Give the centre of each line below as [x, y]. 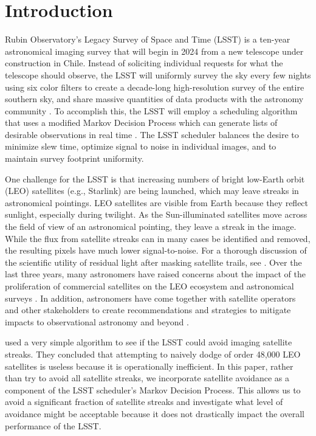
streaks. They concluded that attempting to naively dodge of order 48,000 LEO [153, 354]
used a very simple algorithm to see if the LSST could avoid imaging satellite [149, 342]
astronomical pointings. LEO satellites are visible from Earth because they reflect [157, 202]
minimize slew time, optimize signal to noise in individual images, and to [141, 146]
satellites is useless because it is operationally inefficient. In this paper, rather [149, 366]
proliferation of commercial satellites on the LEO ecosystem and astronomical [149, 286]
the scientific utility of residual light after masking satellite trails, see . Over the [153, 262]
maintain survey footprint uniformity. [74, 158]
